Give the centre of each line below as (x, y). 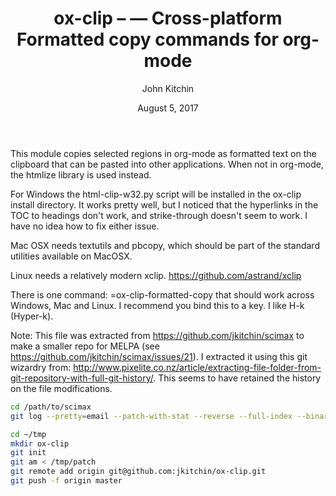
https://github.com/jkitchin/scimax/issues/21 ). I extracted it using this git (159, 356)
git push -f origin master (66, 481)
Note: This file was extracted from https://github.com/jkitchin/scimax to (157, 335)
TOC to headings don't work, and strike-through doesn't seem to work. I (159, 215)
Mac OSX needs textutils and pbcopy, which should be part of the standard (165, 245)
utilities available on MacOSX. (71, 256)
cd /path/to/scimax (51, 407)
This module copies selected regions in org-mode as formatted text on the (163, 153)
